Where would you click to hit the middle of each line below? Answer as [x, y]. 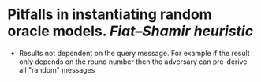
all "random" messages [57, 69]
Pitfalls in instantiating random [110, 15]
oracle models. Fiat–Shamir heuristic [130, 31]
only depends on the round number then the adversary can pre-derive [133, 61]
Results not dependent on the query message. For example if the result [134, 53]
